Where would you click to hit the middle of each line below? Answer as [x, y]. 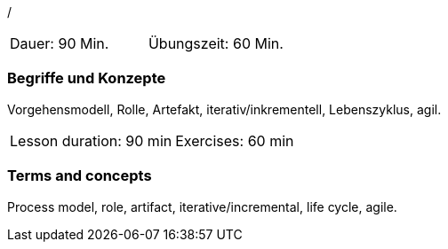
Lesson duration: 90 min [91, 140]
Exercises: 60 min [235, 140]
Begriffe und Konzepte [87, 78]
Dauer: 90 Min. [60, 43]
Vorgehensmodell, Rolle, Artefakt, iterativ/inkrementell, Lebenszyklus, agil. [224, 109]
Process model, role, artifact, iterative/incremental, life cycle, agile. [202, 206]
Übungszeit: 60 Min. [216, 43]
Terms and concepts [80, 176]
